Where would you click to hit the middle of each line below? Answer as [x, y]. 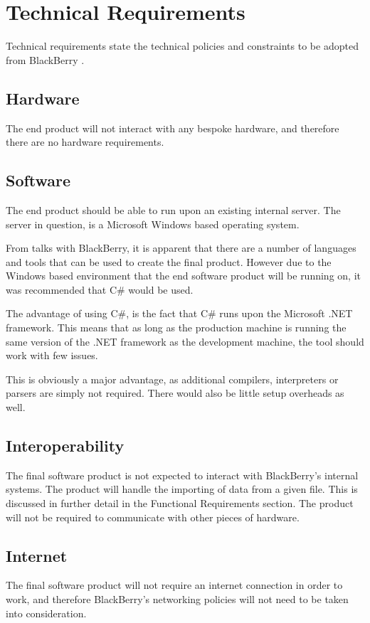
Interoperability [65, 446]
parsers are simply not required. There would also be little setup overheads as [175, 393]
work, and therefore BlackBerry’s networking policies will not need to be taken [177, 599]
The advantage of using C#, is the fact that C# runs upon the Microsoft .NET [179, 313]
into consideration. [46, 613]
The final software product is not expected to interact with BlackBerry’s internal [182, 475]
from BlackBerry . [45, 59]
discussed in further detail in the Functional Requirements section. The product [180, 503]
